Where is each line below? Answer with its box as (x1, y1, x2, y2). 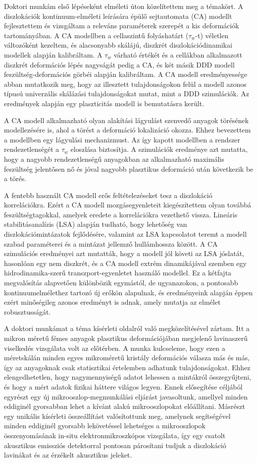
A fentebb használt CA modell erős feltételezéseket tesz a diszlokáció (4, 190, 212, 200)
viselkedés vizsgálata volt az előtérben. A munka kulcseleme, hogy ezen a (4, 342, 225, 353)
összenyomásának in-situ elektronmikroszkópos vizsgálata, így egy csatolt (4, 430, 226, 440)
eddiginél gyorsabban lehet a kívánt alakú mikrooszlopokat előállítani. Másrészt (4, 401, 245, 411)
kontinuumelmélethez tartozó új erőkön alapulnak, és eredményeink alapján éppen (4, 287, 253, 297)
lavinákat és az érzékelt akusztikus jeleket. (4, 450, 132, 460)
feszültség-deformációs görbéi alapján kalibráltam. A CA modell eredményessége (4, 69, 248, 79)
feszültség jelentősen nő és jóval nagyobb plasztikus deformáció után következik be (4, 163, 254, 174)
